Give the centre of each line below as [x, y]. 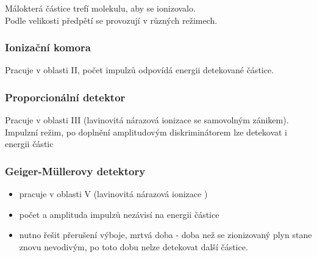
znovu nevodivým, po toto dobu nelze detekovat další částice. [134, 247]
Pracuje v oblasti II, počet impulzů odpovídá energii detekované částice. [140, 70]
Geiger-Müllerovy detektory [75, 171]
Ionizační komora [48, 47]
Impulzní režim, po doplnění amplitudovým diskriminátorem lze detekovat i [146, 132]
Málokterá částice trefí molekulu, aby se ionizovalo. [100, 8]
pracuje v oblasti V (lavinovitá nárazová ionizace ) [113, 194]
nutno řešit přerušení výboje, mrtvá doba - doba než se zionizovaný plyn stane [166, 235]
